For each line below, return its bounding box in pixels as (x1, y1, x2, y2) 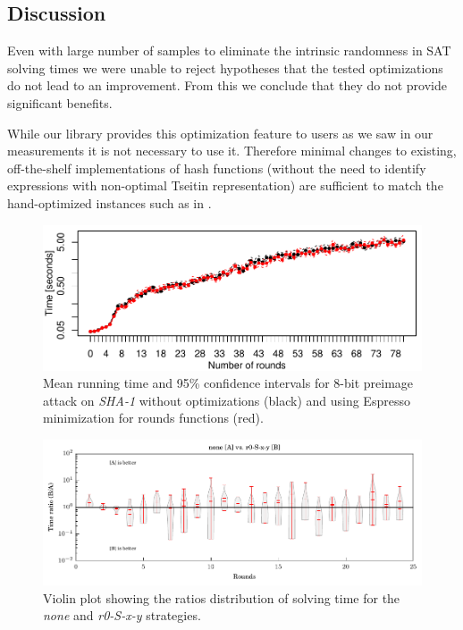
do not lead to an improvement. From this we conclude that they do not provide (7, 76, 447, 95)
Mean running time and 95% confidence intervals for (43, 374, 330, 392)
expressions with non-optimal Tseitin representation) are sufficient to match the (7, 176, 443, 195)
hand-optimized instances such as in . (7, 193, 212, 212)
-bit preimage (340, 374, 414, 392)
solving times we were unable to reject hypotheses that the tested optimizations (7, 58, 443, 77)
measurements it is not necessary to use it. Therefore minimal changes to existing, (7, 141, 457, 160)
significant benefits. (7, 93, 113, 112)
